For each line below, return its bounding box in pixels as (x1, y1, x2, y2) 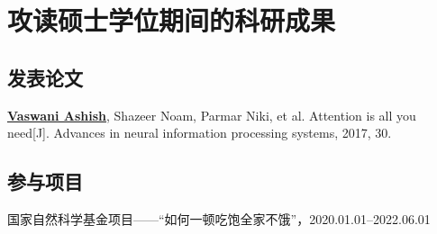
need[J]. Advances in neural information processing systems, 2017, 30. (7, 123, 392, 142)
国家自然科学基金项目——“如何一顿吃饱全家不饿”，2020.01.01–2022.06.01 (7, 209, 431, 228)
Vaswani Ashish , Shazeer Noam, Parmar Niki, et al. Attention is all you (7, 105, 416, 124)
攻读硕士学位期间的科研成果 (7, 2, 336, 39)
